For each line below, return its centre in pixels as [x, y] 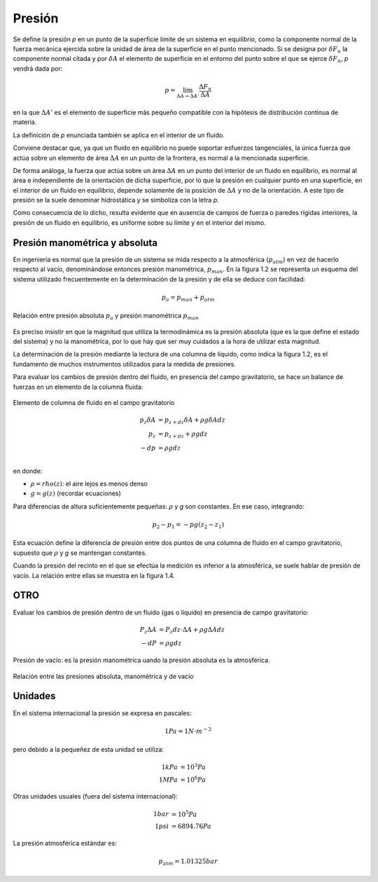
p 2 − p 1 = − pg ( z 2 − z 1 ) [188, 525]
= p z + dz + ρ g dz [183, 434]
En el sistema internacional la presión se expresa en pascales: [102, 713]
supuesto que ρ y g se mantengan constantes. [80, 553]
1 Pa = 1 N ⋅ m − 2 [188, 730]
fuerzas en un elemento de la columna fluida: [78, 387]
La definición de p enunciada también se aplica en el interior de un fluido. [119, 135]
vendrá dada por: [38, 68]
